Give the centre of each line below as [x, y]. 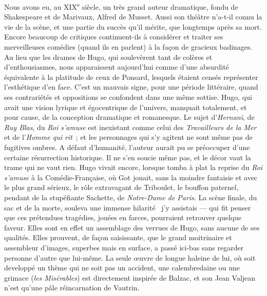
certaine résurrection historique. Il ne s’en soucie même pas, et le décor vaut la [128, 157]
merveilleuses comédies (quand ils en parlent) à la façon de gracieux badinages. [128, 47]
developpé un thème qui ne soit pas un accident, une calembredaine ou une [122, 268]
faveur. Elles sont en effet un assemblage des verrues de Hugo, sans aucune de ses [132, 227]
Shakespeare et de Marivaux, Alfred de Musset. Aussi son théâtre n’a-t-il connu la [133, 17]
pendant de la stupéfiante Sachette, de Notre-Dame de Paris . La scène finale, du [131, 197]
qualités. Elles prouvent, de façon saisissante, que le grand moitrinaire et [118, 237]
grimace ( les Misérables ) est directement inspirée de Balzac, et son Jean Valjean [130, 277]
